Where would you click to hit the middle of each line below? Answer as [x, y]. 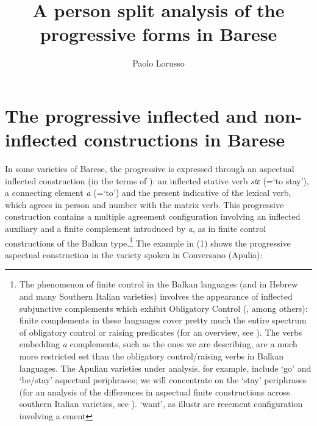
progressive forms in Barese [158, 34]
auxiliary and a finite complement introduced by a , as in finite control [136, 228]
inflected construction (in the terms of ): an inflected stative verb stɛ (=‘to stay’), [157, 180]
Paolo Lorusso [158, 63]
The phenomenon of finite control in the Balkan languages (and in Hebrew [158, 284]
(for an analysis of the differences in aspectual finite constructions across [155, 392]
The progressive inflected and [131, 115]
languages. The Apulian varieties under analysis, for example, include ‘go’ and [165, 368]
